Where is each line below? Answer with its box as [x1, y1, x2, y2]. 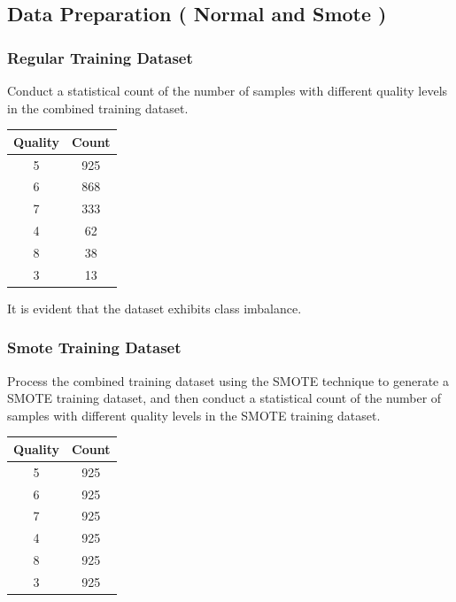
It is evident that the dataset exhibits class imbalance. [7, 298, 302, 317]
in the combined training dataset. [7, 98, 189, 117]
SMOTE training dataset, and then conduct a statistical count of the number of [7, 389, 442, 407]
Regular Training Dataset [7, 46, 193, 68]
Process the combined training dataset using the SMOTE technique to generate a [7, 371, 449, 390]
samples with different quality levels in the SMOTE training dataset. [7, 405, 381, 424]
